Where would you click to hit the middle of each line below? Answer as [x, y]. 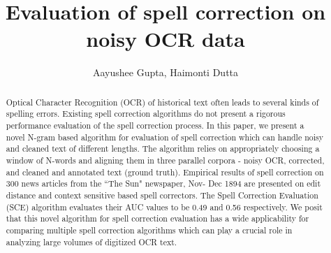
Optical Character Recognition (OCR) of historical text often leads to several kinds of [162, 102]
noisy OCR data [165, 39]
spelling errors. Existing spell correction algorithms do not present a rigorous [146, 114]
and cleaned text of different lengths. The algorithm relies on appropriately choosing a [163, 149]
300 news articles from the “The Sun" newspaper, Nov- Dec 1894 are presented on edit [163, 183]
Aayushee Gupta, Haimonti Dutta [165, 72]
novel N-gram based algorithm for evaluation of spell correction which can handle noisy [164, 137]
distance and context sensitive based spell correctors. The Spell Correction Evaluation [162, 195]
